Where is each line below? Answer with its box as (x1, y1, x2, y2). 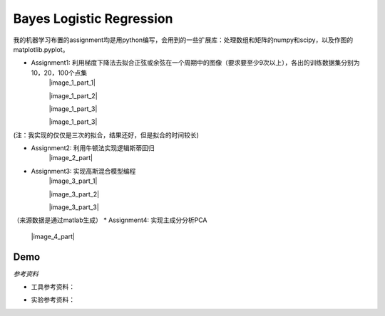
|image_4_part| (31, 232, 75, 241)
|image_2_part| (48, 154, 93, 162)
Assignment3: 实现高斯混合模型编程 (31, 167, 136, 175)
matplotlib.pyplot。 (13, 45, 69, 53)
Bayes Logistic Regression (13, 11, 173, 26)
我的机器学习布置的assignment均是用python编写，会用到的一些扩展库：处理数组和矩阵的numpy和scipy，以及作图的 (13, 36, 353, 44)
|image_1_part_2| (48, 91, 98, 100)
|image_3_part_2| (48, 189, 100, 199)
